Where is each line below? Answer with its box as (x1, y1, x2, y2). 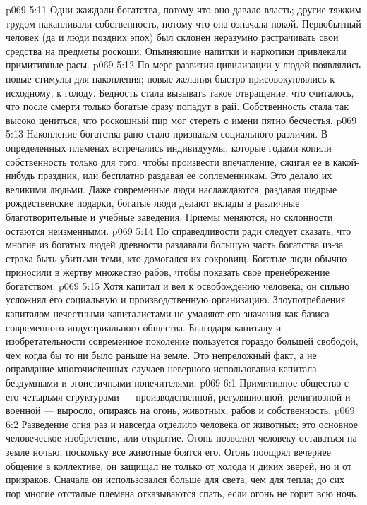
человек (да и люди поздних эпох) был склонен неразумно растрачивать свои (6, 30, 339, 44)
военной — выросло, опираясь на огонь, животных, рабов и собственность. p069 (6, 403, 355, 418)
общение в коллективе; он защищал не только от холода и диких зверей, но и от (6, 458, 352, 473)
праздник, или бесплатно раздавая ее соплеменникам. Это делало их (37, 168, 332, 183)
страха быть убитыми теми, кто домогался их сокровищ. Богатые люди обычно (6, 250, 347, 265)
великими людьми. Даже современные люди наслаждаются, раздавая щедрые (6, 181, 337, 196)
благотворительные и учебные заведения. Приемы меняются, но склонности (6, 209, 333, 224)
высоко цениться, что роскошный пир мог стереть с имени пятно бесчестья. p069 (6, 112, 357, 127)
